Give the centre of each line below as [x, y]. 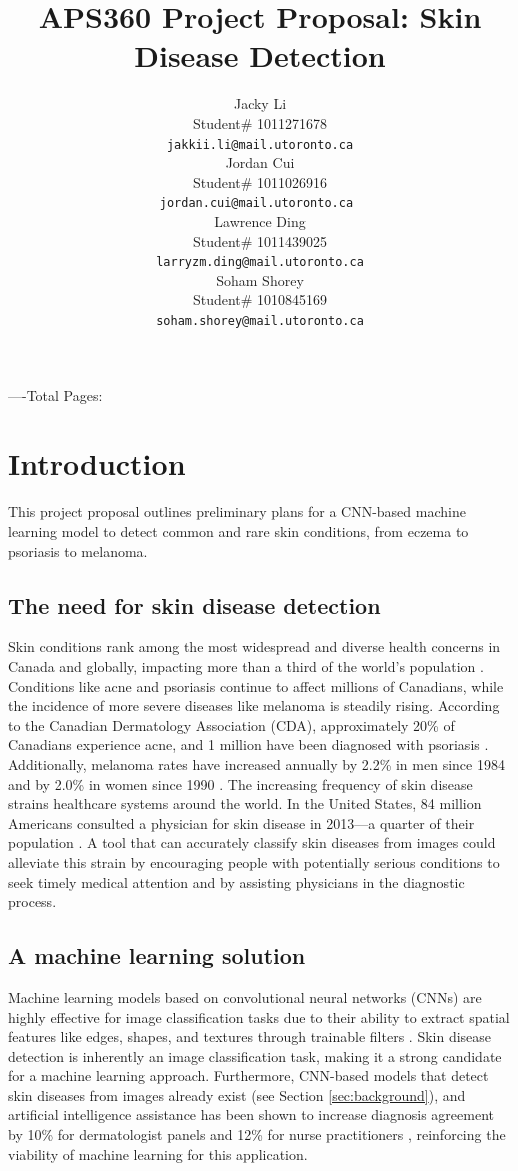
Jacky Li [260, 103]
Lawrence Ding [260, 221]
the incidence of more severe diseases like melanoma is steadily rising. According [254, 705]
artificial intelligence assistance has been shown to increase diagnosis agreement [251, 1114]
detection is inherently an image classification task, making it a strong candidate [255, 1055]
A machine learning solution [157, 955]
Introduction [97, 463]
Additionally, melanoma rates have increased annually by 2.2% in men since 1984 [256, 763]
